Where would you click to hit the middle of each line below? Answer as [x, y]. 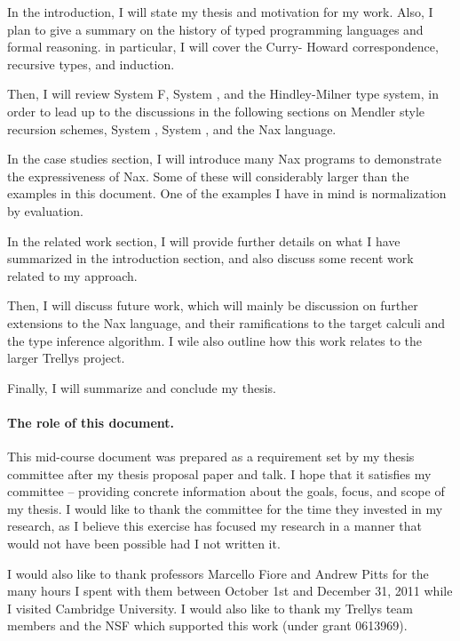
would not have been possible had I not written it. [144, 544]
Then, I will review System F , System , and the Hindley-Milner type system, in [223, 94]
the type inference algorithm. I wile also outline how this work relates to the [215, 340]
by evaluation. [45, 210]
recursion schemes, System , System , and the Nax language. [172, 128]
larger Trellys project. [66, 358]
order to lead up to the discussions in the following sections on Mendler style [216, 111]
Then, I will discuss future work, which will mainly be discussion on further [213, 305]
